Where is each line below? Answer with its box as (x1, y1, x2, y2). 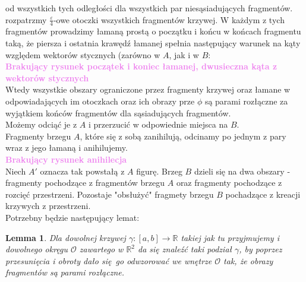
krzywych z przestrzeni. (5, 199, 91, 212)
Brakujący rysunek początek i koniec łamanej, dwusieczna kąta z (5, 60, 277, 72)
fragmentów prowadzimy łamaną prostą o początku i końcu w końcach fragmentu (5, 25, 301, 37)
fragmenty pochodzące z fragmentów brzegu (5, 176, 165, 189)
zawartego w (79, 243, 124, 255)
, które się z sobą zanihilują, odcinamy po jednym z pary (80, 129, 286, 142)
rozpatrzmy (5, 13, 47, 26)
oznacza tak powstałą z (40, 164, 125, 177)
